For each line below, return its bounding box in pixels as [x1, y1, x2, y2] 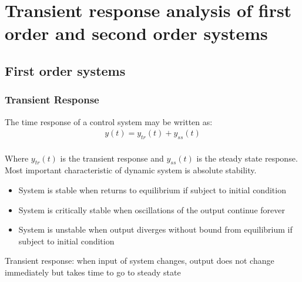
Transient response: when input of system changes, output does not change [5, 254, 274, 267]
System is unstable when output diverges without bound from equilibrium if [18, 223, 293, 236]
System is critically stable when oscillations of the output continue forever [18, 203, 285, 216]
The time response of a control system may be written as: [5, 115, 213, 127]
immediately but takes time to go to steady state [5, 266, 181, 278]
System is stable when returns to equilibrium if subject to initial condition [18, 183, 286, 196]
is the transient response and [60, 152, 164, 164]
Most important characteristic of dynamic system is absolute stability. [5, 164, 257, 176]
